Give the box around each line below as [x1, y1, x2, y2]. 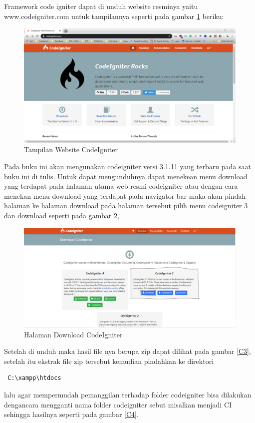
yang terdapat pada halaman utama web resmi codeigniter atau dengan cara [4, 181, 238, 191]
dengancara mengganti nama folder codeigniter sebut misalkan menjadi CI [4, 399, 232, 409]
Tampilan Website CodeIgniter [24, 144, 118, 155]
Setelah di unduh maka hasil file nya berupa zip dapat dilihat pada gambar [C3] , [4, 346, 251, 356]
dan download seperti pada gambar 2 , [4, 210, 119, 220]
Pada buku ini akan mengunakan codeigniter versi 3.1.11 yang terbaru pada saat [4, 161, 251, 171]
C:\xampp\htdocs [7, 374, 61, 382]
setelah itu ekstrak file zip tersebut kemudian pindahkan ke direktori [4, 355, 214, 366]
